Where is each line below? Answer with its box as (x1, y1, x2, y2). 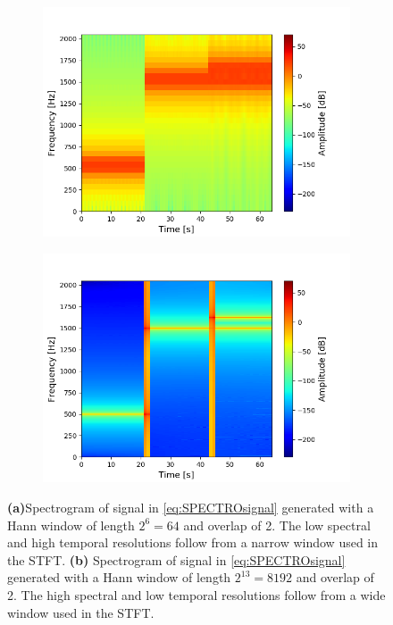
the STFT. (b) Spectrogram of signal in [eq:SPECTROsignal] (7, 550, 346, 569)
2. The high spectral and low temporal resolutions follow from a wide (7, 586, 386, 604)
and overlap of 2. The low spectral (183, 515, 371, 534)
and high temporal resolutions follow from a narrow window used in (7, 533, 379, 552)
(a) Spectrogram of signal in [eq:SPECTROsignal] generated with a (7, 498, 374, 517)
